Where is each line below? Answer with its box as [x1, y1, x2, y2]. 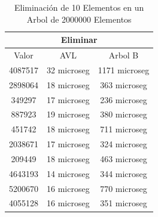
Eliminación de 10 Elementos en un [14, 1, 144, 13]
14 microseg [47, 167, 90, 179]
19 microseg [47, 108, 90, 120]
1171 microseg [98, 63, 150, 76]
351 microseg [100, 197, 147, 209]
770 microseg [100, 182, 147, 194]
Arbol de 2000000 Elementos [26, 13, 132, 25]
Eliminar [60, 33, 98, 46]
